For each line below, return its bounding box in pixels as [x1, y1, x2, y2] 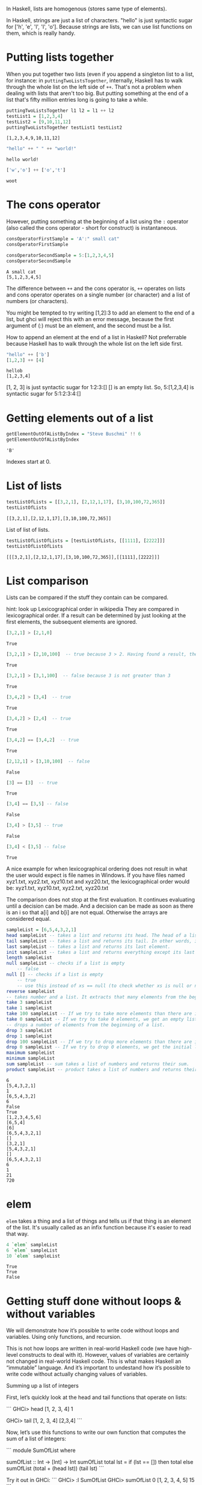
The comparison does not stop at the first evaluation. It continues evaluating [6, 896, 195, 903]
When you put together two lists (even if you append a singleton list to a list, [6, 70, 194, 78]
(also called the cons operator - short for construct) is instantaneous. [6, 224, 177, 232]
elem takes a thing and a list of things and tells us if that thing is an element [6, 1217, 191, 1225]
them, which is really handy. [6, 29, 76, 37]
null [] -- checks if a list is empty [6, 971, 103, 978]
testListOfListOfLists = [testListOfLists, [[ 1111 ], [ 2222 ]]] [6, 538, 165, 544]
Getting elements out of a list [6, 411, 153, 425]
